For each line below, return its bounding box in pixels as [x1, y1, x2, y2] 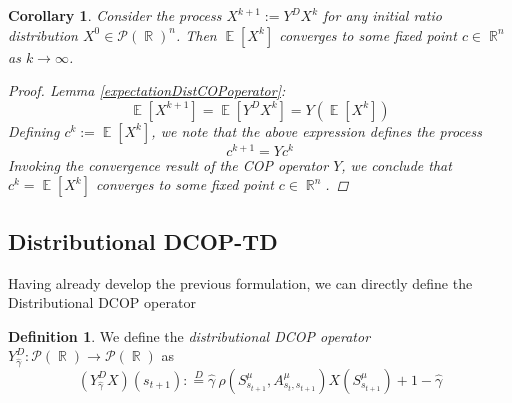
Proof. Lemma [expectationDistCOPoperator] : [8, 80, 286, 101]
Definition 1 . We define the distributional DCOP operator [8, 325, 371, 346]
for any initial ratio [323, 5, 442, 25]
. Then [175, 24, 217, 45]
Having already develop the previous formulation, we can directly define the [8, 272, 473, 293]
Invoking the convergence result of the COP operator [8, 154, 329, 175]
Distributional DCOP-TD [8, 225, 278, 256]
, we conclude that [341, 154, 452, 175]
